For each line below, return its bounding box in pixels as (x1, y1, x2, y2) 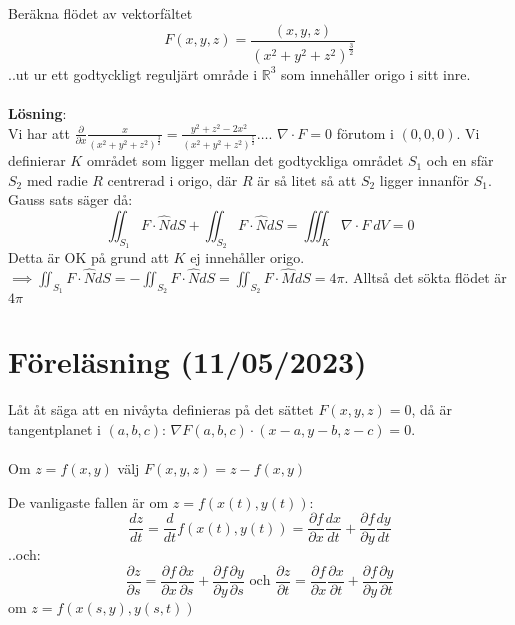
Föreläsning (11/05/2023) (8, 341, 367, 382)
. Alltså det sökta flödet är (344, 267, 507, 288)
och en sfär (426, 150, 494, 171)
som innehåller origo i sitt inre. (281, 63, 471, 84)
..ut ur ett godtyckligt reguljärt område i (8, 63, 258, 84)
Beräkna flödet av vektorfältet (8, 3, 193, 23)
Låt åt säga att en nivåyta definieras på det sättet (8, 399, 314, 420)
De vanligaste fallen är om (8, 491, 169, 512)
